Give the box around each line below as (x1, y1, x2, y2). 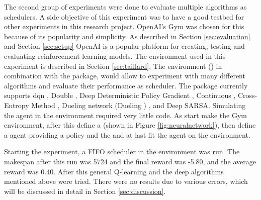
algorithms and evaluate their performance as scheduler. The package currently (4, 80, 248, 90)
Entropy (4, 99, 29, 110)
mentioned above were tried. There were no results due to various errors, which (4, 176, 248, 186)
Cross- (237, 90, 257, 101)
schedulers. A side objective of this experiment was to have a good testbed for (4, 11, 244, 22)
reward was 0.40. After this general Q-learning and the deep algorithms (4, 166, 224, 176)
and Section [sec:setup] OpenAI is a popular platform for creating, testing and (4, 41, 245, 51)
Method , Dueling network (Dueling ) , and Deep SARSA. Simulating (31, 99, 246, 110)
